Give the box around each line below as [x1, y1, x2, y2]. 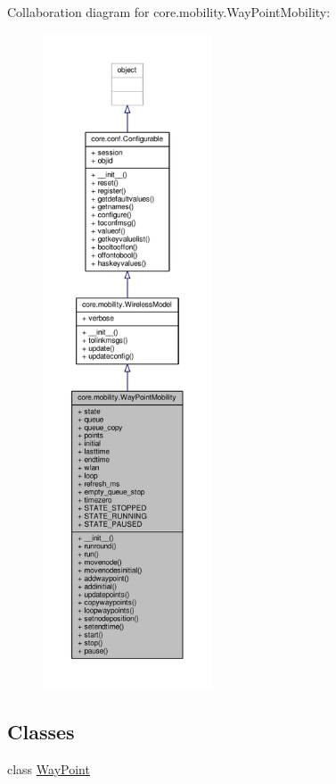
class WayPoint [7, 759, 90, 778]
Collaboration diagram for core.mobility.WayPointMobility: [7, 3, 331, 21]
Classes [7, 717, 75, 745]
